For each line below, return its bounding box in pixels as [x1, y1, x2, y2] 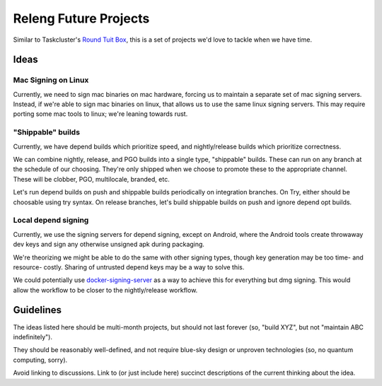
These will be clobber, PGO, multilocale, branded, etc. [13, 175, 170, 183]
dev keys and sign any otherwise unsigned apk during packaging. [13, 240, 205, 249]
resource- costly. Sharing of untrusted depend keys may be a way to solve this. [13, 262, 245, 271]
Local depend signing [13, 216, 89, 226]
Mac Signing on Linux [13, 75, 89, 85]
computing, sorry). [13, 356, 68, 364]
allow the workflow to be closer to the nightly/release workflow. [13, 286, 198, 294]
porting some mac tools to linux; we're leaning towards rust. [13, 110, 188, 118]
